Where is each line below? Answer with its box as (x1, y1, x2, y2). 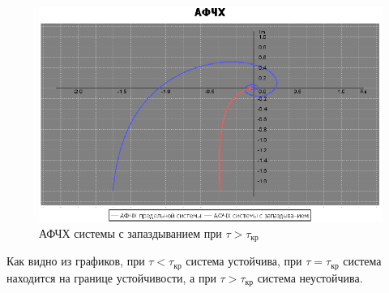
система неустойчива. (257, 269, 363, 286)
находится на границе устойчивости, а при (6, 269, 216, 286)
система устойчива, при (186, 252, 302, 269)
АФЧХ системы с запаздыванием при (39, 224, 222, 241)
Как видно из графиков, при (6, 252, 145, 269)
